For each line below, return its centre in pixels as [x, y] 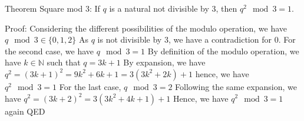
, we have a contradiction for [220, 39]
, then [227, 8]
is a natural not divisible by [159, 8]
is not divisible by [130, 39]
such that [64, 62]
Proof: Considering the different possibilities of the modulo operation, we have [146, 28]
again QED [25, 111]
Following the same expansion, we [236, 86]
